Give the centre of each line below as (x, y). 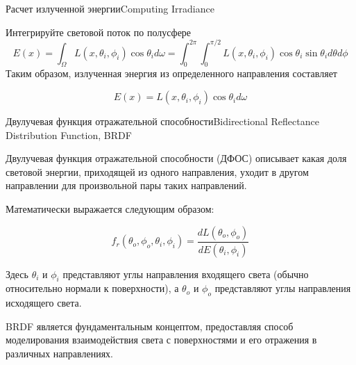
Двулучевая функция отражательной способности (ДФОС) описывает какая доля (176, 158)
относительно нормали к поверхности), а (92, 288)
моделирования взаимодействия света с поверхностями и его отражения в (161, 340)
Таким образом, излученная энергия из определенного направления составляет (171, 73)
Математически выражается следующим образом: (110, 209)
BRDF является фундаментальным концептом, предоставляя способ (150, 326)
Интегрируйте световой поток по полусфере (99, 32)
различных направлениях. (59, 353)
